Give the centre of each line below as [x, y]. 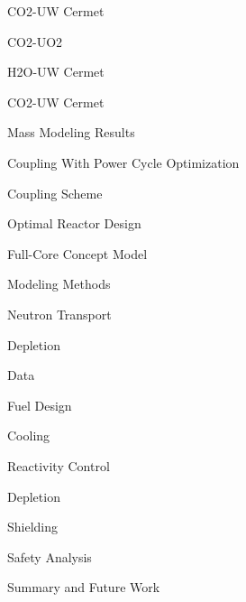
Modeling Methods [59, 284]
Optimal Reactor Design [74, 223]
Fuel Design [40, 405]
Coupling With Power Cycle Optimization [123, 162]
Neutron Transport [59, 314]
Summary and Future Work [84, 587]
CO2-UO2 [35, 41]
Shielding [33, 527]
